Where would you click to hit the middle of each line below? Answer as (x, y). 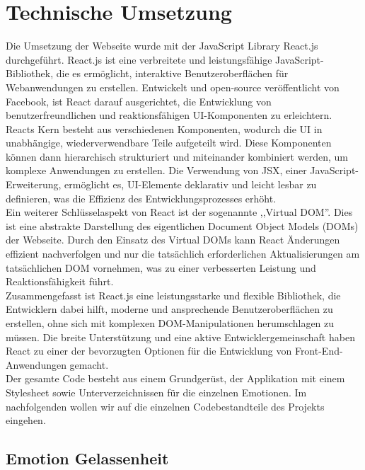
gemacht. (89, 364)
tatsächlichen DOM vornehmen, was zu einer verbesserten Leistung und (161, 267)
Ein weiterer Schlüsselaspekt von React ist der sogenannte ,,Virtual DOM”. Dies (179, 212)
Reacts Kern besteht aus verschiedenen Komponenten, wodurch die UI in (164, 128)
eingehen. (26, 420)
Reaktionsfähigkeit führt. (60, 281)
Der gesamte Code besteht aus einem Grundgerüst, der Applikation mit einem (175, 378)
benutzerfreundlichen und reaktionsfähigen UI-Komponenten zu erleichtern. (169, 115)
